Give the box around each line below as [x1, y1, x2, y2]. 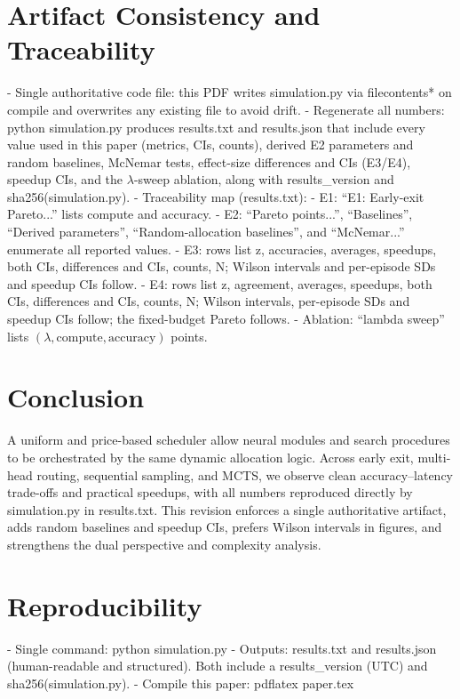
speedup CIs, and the [7, 170, 123, 189]
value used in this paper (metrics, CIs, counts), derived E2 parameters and [7, 135, 414, 154]
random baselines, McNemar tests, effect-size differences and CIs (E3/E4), [7, 152, 411, 171]
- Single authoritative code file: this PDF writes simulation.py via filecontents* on [7, 83, 452, 101]
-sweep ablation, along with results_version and [133, 170, 394, 189]
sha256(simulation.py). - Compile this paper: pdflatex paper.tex [7, 673, 354, 692]
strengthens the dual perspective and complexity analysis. [7, 534, 321, 553]
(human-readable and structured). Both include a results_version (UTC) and [7, 656, 428, 675]
